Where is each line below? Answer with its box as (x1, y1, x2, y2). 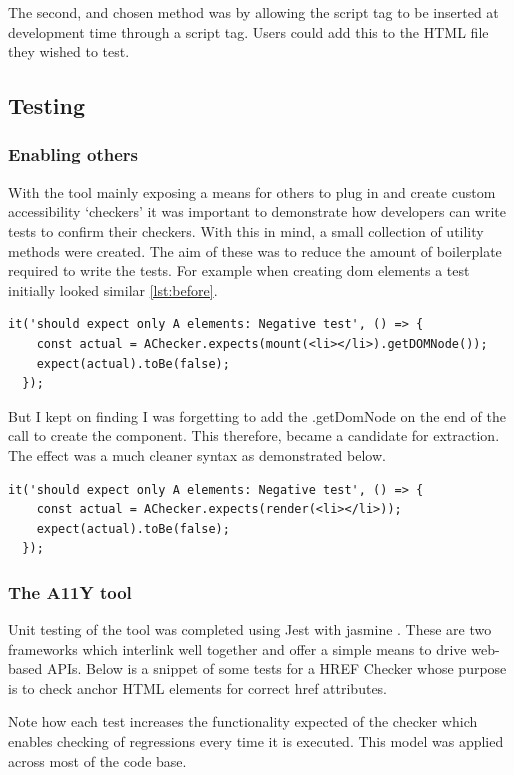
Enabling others (8, 142, 138, 167)
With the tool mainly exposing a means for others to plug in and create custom (8, 181, 496, 202)
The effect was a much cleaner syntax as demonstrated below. (8, 444, 386, 465)
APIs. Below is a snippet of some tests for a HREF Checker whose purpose (46, 658, 507, 679)
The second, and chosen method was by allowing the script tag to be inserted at (8, 2, 499, 22)
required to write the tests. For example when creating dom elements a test (8, 260, 470, 281)
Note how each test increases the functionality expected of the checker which (8, 711, 478, 732)
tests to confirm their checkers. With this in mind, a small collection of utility (8, 220, 484, 241)
